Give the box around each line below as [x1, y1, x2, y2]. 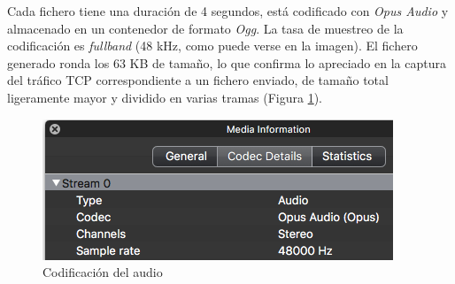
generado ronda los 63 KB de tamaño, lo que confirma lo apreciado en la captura [7, 53, 446, 72]
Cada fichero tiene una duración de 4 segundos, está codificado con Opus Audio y [7, 2, 449, 19]
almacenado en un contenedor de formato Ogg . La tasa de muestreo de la [7, 19, 404, 37]
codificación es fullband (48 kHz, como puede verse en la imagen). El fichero [7, 36, 418, 55]
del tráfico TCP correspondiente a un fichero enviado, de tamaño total [7, 71, 389, 89]
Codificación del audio [42, 263, 163, 281]
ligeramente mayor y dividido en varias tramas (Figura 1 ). [7, 88, 322, 106]
